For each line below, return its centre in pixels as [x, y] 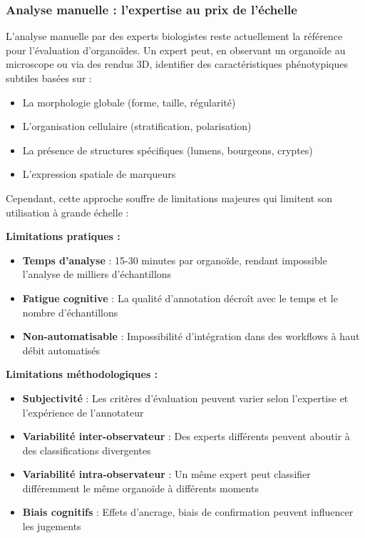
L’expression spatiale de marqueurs [99, 174]
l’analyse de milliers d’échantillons [97, 274]
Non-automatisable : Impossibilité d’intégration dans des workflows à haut [191, 336]
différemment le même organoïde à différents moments [140, 488]
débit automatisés [61, 350]
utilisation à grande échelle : [67, 212]
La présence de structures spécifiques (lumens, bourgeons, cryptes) [168, 150]
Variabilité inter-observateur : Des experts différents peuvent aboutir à [186, 436]
